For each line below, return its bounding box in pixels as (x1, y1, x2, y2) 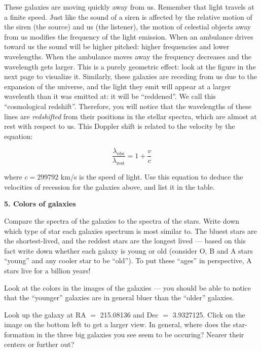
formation (4, 329, 34, 339)
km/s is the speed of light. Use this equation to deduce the (60, 171, 243, 182)
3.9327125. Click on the (172, 309, 245, 320)
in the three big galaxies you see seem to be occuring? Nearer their (36, 329, 244, 339)
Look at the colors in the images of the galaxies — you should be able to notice (4, 282, 251, 293)
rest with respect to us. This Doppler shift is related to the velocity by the (4, 121, 235, 131)
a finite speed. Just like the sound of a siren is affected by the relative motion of (4, 11, 252, 22)
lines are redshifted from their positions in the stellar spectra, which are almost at (4, 111, 257, 121)
